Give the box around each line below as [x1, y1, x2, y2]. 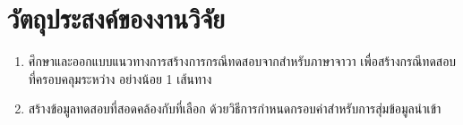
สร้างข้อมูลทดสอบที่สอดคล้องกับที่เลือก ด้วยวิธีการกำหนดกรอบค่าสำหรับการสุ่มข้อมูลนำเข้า [28, 99, 442, 118]
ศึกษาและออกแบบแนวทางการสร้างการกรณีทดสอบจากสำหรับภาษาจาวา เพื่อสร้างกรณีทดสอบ [28, 52, 457, 71]
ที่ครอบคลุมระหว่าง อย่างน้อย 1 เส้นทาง [28, 69, 212, 87]
